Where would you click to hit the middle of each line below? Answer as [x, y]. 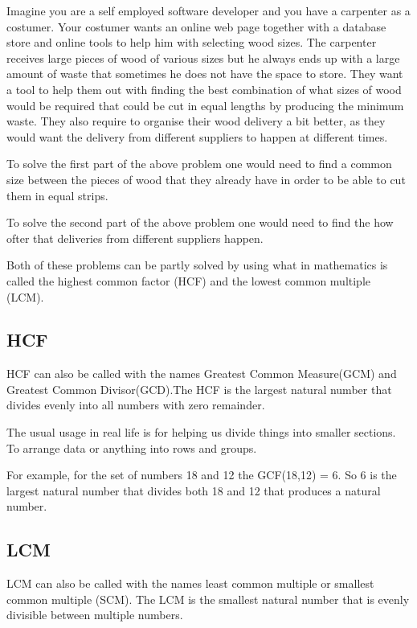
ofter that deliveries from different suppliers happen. [135, 238]
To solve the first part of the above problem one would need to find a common [199, 164]
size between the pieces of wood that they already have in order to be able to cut [206, 179]
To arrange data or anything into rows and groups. [132, 447]
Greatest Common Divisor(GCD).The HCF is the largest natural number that [199, 389]
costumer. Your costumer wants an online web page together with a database [196, 26]
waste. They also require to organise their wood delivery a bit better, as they [196, 121]
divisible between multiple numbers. [95, 615]
